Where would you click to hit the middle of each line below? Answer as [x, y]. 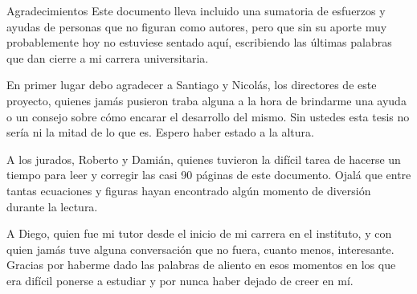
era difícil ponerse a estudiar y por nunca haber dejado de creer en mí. [180, 280]
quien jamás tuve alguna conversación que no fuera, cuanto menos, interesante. [200, 249]
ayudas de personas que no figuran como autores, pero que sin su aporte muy [197, 26]
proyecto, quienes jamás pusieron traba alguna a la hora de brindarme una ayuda [206, 100]
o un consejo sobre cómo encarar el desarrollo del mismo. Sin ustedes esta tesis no [208, 116]
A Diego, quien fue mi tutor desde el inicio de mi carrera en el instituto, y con [199, 233]
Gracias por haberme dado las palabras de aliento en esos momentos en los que [201, 265]
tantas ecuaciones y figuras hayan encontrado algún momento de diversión [189, 190]
